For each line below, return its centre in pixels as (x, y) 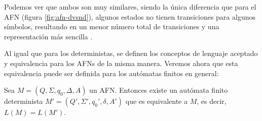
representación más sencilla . (48, 36)
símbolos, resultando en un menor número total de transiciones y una (112, 26)
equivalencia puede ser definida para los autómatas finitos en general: (111, 73)
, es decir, (212, 101)
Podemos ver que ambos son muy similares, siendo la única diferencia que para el (130, 7)
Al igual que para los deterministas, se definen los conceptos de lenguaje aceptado (131, 53)
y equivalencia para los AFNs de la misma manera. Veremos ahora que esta (121, 63)
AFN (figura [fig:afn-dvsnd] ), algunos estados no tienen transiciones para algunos (130, 16)
